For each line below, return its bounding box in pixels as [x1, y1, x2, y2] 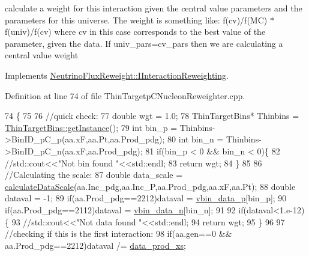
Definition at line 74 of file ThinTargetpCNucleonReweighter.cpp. [5, 89, 245, 102]
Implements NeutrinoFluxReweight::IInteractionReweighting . [5, 69, 229, 81]
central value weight [5, 49, 79, 61]
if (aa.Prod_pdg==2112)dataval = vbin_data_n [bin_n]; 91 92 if [5, 203, 244, 216]
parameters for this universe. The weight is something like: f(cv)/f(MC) [5, 13, 268, 26]
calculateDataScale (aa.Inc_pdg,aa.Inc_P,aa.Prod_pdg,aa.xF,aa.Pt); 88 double [5, 180, 296, 192]
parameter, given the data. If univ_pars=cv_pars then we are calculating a [5, 37, 283, 49]
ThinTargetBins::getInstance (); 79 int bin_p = [5, 121, 178, 133]
